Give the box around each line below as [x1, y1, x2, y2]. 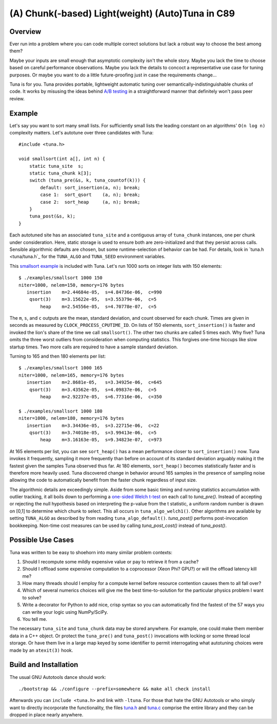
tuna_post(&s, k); [29, 213, 76, 219]
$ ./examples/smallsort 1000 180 [18, 408, 103, 414]
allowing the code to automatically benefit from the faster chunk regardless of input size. [9, 477, 197, 483]
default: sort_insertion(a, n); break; [40, 185, 141, 190]
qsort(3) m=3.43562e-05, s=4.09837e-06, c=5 [29, 386, 156, 393]
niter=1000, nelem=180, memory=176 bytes [18, 416, 124, 421]
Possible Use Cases [9, 536, 74, 544]
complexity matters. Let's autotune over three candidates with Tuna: [9, 130, 154, 136]
